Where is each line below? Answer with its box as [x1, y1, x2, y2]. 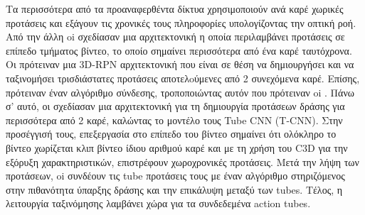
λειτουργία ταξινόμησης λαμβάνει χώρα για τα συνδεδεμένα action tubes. [6, 196, 311, 211]
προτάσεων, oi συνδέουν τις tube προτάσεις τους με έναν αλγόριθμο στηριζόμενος [6, 168, 345, 183]
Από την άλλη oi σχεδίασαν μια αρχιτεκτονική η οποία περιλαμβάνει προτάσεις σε [6, 29, 345, 44]
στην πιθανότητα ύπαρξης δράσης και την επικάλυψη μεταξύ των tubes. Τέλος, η [6, 182, 343, 197]
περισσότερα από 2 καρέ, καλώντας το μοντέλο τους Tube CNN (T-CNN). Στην [6, 112, 343, 127]
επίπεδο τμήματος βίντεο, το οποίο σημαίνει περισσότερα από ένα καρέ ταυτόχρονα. [6, 43, 352, 57]
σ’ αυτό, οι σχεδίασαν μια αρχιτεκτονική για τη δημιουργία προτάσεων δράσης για [6, 99, 345, 114]
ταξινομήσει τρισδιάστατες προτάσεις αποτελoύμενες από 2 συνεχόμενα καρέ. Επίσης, [6, 70, 360, 85]
